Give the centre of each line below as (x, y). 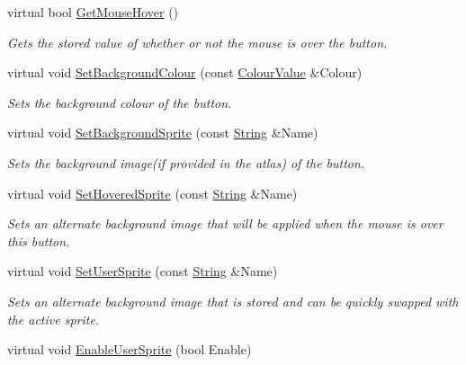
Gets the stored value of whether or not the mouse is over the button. (197, 42)
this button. (39, 240)
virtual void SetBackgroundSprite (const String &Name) (163, 133)
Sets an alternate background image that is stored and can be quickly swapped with (233, 301)
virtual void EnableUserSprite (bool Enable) (130, 349)
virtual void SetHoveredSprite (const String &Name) (152, 193)
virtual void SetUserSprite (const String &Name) (143, 271)
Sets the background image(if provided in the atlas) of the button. (186, 162)
